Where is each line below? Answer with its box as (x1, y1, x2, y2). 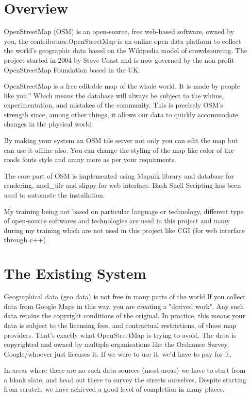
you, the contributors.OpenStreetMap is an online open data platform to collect (4, 36, 241, 46)
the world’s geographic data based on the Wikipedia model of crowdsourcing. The (4, 45, 247, 55)
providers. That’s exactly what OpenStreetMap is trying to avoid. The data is (4, 329, 236, 340)
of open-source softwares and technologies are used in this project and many (4, 216, 230, 226)
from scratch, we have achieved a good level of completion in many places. (4, 384, 225, 394)
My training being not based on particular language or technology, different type (4, 206, 244, 216)
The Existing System (4, 263, 147, 283)
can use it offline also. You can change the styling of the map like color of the (4, 144, 234, 155)
